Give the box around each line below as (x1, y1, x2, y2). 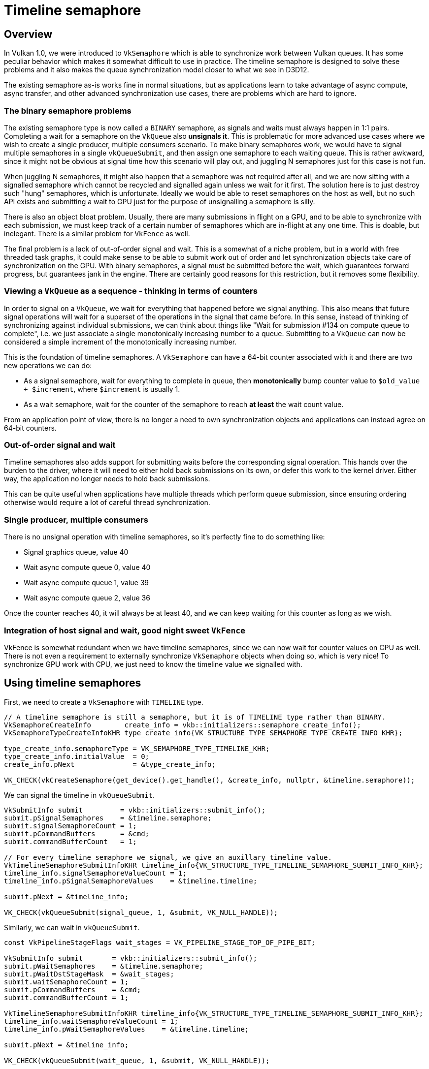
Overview (4, 28, 53, 40)
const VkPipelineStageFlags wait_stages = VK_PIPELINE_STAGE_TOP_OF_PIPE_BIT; (4, 938, 316, 946)
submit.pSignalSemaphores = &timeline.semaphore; (4, 814, 212, 822)
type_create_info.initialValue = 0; (4, 752, 150, 760)
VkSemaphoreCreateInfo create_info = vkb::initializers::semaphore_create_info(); (4, 721, 361, 729)
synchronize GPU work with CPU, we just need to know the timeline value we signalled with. (4, 660, 302, 668)
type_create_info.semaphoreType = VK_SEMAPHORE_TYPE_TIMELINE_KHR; (4, 744, 270, 753)
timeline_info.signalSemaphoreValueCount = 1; (4, 869, 187, 877)
